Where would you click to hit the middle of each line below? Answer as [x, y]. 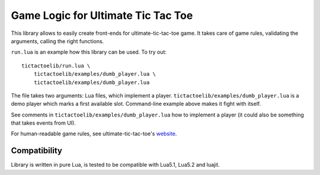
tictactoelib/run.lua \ [56, 66]
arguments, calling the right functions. [57, 41]
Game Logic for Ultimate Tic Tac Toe [102, 15]
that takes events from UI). [44, 123]
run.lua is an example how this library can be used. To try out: [89, 52]
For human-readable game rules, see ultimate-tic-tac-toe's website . [94, 134]
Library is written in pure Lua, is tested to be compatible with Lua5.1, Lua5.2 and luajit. [116, 165]
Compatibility [36, 151]
